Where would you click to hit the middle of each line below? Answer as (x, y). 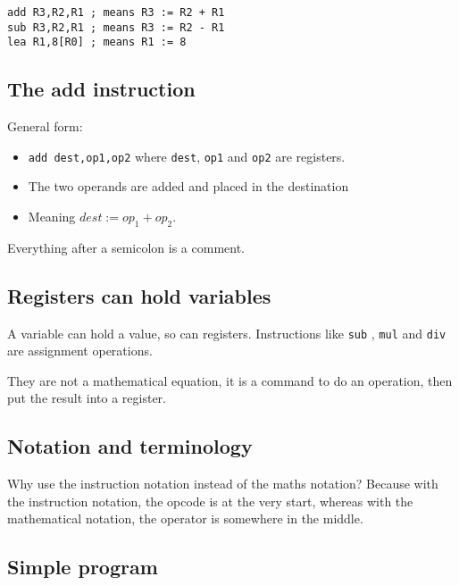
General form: (45, 126)
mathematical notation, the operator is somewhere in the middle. (185, 518)
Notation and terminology (130, 446)
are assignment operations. (80, 351)
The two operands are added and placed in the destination (188, 186)
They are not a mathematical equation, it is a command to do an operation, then (230, 380)
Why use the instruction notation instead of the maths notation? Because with (223, 484)
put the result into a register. (87, 398)
